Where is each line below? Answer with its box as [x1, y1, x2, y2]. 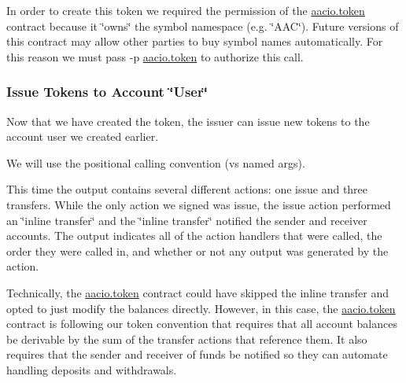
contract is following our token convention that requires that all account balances [6, 315, 397, 332]
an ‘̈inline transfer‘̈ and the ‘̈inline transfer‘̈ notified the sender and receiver [6, 212, 367, 228]
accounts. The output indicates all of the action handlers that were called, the [6, 227, 382, 244]
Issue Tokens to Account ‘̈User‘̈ [6, 82, 208, 101]
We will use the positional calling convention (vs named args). [6, 154, 305, 171]
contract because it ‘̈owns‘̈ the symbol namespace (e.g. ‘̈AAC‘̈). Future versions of [6, 17, 399, 34]
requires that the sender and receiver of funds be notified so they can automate [6, 346, 388, 363]
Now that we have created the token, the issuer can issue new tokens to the [6, 112, 370, 129]
